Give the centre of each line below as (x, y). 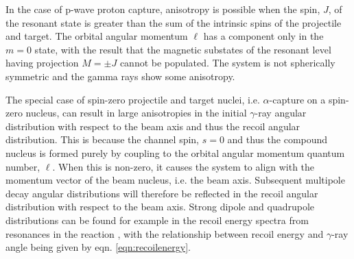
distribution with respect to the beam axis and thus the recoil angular (153, 126)
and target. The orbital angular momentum (97, 36)
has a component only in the (263, 36)
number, (23, 166)
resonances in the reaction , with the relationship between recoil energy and (165, 233)
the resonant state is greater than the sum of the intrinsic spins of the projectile (174, 22)
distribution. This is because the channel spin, (103, 139)
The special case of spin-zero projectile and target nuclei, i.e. (133, 99)
